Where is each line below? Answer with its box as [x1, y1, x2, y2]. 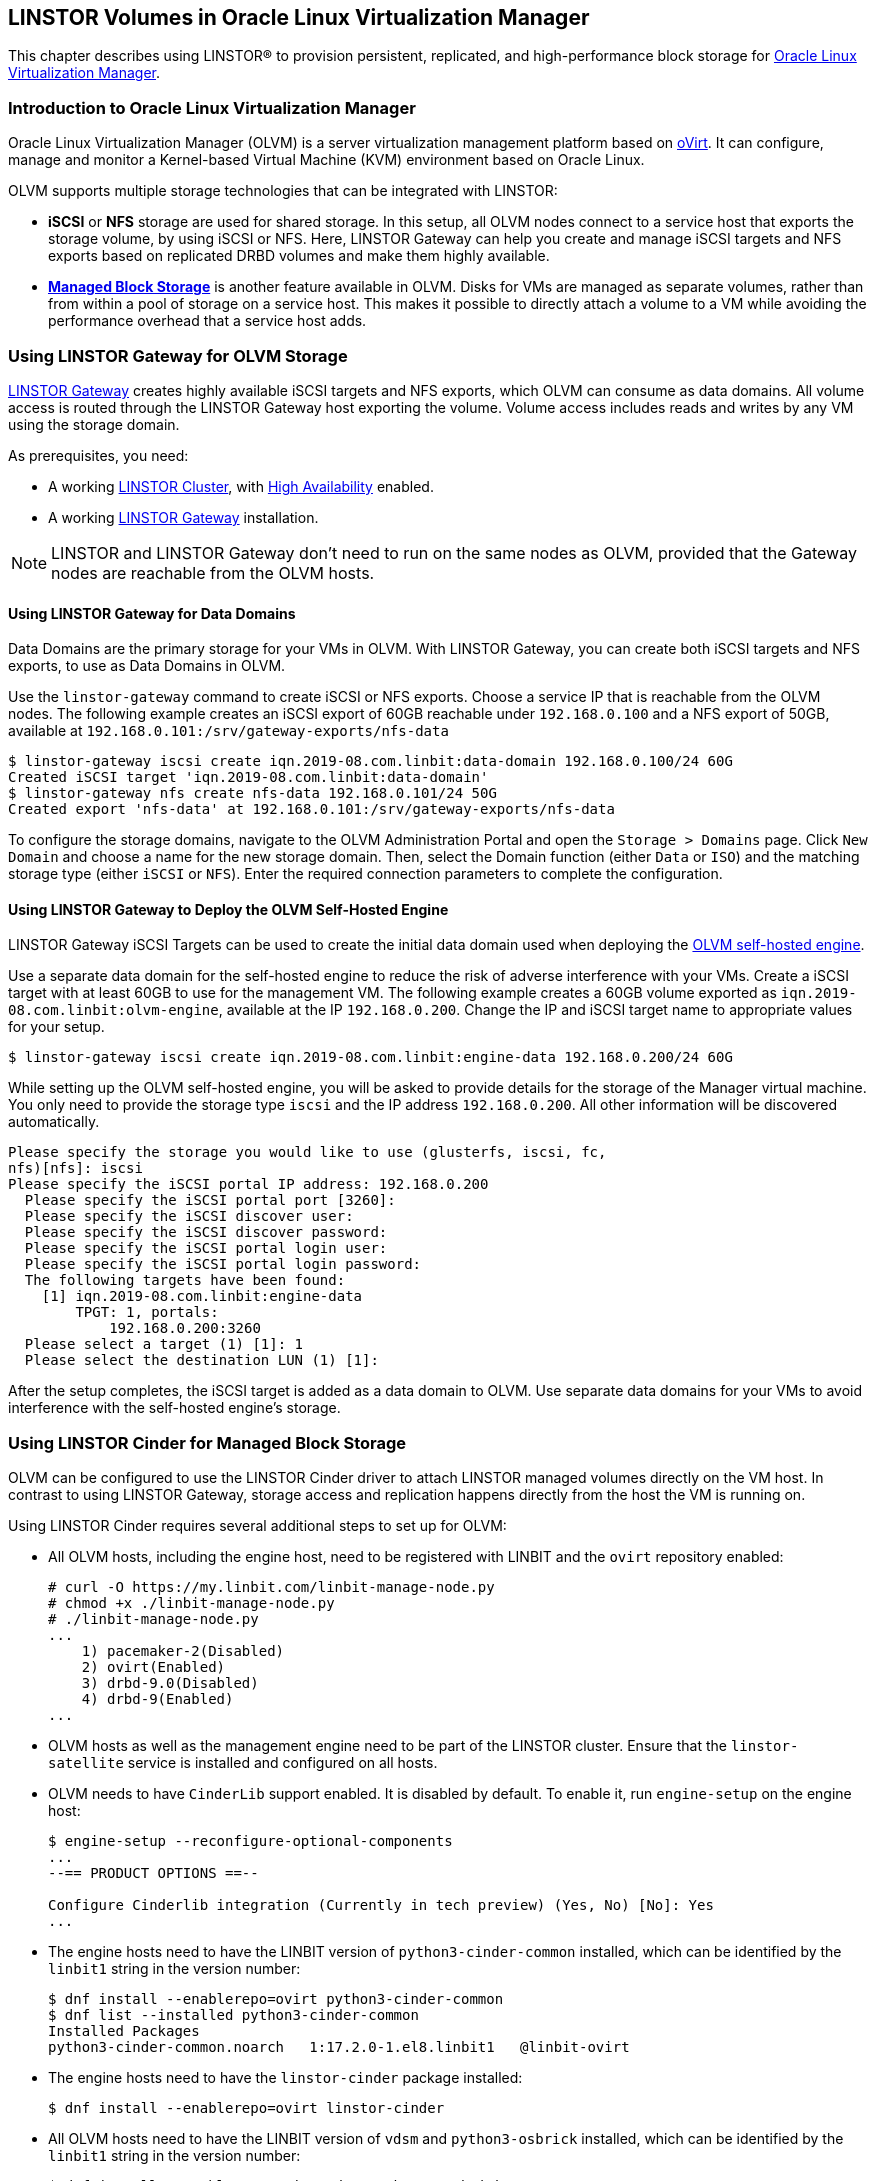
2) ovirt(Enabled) [81, 1659, 226, 1676]
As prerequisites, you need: [8, 446, 189, 464]
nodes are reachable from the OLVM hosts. [51, 562, 375, 583]
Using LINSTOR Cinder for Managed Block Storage [8, 1432, 407, 1453]
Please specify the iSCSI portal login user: [24, 1240, 388, 1257]
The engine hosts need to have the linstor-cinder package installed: [48, 2069, 523, 2087]
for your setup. [8, 1018, 105, 1036]
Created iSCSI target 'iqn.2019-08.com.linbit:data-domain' [8, 769, 489, 786]
